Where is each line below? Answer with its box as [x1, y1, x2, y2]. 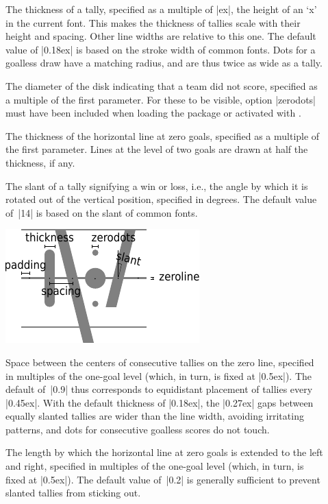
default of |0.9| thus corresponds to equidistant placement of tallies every [5, 382, 313, 396]
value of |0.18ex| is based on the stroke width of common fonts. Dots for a [5, 42, 316, 56]
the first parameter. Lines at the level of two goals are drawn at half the [5, 142, 308, 156]
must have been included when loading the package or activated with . [5, 106, 301, 120]
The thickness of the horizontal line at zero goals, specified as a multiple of [5, 128, 320, 143]
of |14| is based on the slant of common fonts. [5, 205, 198, 219]
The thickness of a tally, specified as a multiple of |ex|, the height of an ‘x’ [5, 2, 317, 16]
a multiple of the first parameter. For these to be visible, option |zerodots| [5, 92, 316, 106]
